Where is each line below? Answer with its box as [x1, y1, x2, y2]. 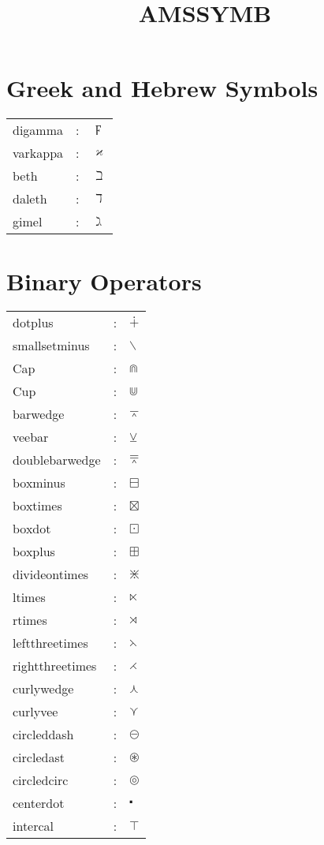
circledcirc [13, 771, 69, 790]
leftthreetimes [13, 634, 88, 652]
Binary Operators [6, 264, 202, 297]
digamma [13, 121, 64, 140]
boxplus [13, 542, 55, 561]
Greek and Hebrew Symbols [6, 72, 318, 104]
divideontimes [13, 565, 89, 584]
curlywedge [13, 679, 74, 698]
